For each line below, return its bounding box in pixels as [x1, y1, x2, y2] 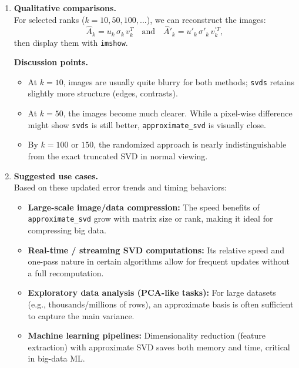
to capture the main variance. [28, 309, 135, 322]
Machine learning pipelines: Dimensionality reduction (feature [28, 329, 266, 342]
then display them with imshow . [14, 36, 128, 48]
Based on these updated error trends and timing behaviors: [14, 181, 227, 193]
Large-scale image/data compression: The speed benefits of [28, 200, 260, 213]
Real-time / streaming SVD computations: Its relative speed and [28, 243, 284, 256]
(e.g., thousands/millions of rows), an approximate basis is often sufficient [28, 297, 294, 310]
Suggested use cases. [14, 169, 99, 182]
